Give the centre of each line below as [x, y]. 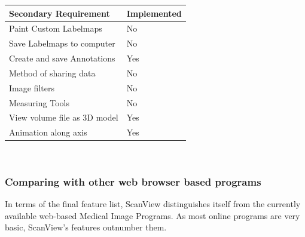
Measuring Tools [39, 102]
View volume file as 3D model [64, 117]
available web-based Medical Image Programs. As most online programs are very [152, 215]
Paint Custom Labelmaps [56, 28]
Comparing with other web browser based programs [133, 181]
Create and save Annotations [62, 58]
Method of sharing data [52, 73]
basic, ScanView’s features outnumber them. [86, 227]
